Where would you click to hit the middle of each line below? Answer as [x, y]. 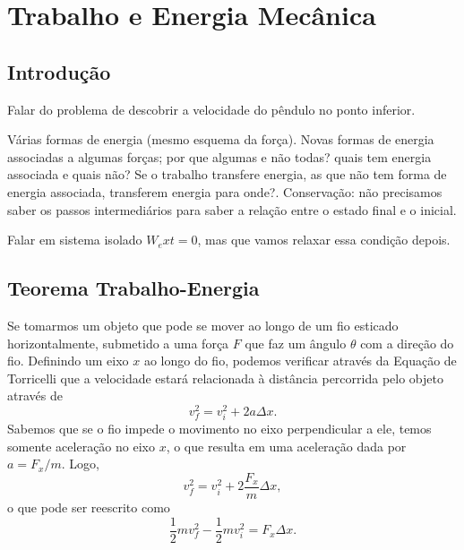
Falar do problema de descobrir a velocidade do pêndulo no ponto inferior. [211, 109]
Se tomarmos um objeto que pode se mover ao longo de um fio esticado [203, 325]
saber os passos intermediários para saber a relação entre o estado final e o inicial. [232, 209]
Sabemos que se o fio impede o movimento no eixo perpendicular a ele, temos [219, 429]
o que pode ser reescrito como [89, 507]
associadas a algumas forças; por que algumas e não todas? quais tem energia [219, 156]
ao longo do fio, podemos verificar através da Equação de [300, 361]
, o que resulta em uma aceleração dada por [286, 446]
